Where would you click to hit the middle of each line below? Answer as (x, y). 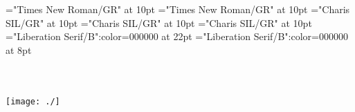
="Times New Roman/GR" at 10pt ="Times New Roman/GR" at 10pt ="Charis (178, 9)
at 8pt (19, 49)
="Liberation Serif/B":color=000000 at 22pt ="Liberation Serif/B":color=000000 (177, 36)
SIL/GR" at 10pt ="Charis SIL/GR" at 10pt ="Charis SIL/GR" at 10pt (159, 22)
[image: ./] (33, 101)
